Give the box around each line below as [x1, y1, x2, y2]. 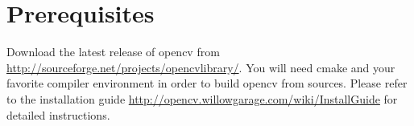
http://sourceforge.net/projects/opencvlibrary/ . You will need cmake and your [6, 59, 395, 75]
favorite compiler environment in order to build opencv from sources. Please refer [6, 75, 408, 91]
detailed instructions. [6, 106, 110, 123]
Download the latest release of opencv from [6, 43, 220, 60]
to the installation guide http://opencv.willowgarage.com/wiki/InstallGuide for [6, 90, 398, 107]
